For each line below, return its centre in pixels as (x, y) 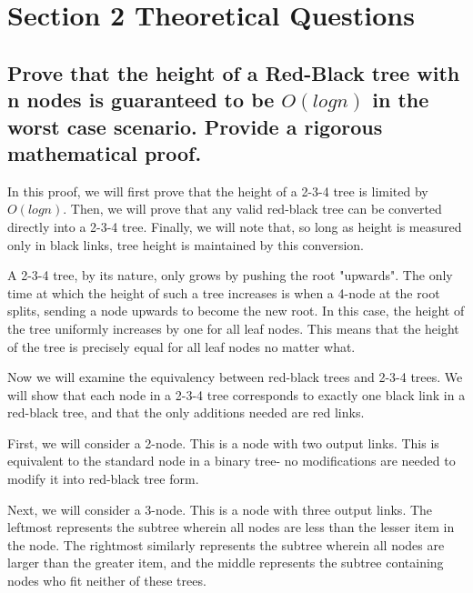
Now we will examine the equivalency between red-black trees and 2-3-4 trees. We (235, 377)
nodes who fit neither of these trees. (107, 581)
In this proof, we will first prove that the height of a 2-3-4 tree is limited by (218, 191)
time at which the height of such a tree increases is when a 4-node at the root (224, 292)
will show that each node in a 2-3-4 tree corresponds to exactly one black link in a (236, 394)
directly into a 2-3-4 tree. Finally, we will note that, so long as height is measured (235, 226)
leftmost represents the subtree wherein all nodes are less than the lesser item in (231, 527)
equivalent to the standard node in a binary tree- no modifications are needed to (231, 461)
